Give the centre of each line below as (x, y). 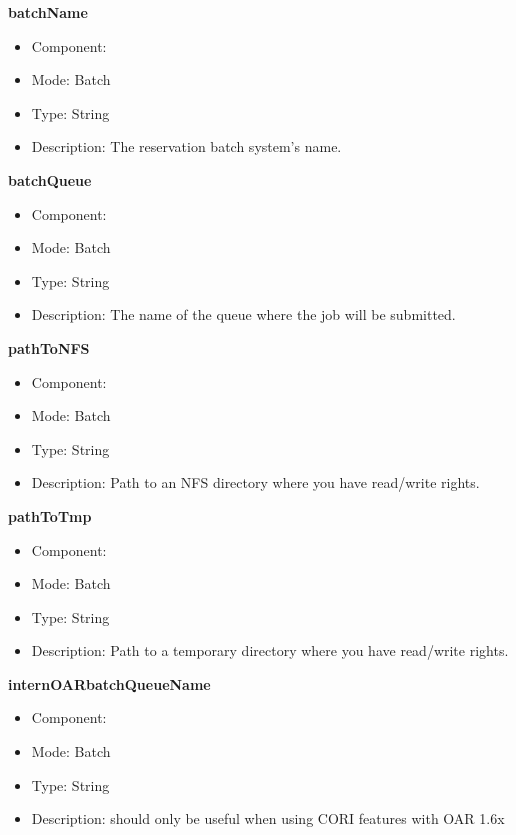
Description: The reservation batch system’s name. (186, 146)
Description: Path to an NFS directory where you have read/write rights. (255, 482)
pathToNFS (49, 347)
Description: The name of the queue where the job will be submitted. (243, 314)
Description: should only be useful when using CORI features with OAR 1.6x (268, 818)
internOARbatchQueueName (109, 683)
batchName (48, 12)
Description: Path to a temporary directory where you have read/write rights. (270, 650)
